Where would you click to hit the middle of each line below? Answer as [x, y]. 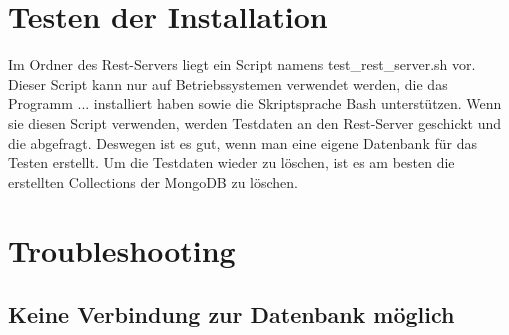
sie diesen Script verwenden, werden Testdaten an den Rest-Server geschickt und [255, 122]
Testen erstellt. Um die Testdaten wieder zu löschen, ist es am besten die [231, 162]
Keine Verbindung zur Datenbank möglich [231, 314]
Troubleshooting [122, 250]
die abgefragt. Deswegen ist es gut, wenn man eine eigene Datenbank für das [242, 142]
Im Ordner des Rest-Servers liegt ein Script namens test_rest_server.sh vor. [242, 64]
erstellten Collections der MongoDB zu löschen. [153, 181]
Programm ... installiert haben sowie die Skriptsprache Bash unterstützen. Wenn [255, 103]
